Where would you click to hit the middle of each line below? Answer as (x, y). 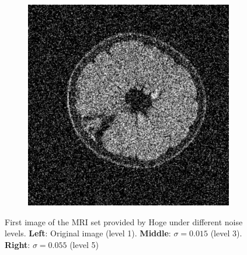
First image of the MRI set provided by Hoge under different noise (124, 221)
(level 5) (84, 244)
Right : (18, 244)
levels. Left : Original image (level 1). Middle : (88, 233)
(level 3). (226, 233)
